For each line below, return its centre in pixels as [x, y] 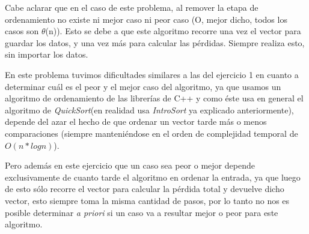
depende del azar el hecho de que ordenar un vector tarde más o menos [136, 121]
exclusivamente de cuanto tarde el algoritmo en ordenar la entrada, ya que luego [153, 177]
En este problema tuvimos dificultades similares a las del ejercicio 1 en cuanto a [152, 74]
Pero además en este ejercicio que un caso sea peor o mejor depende [130, 165]
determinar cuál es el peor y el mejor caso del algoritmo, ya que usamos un [143, 86]
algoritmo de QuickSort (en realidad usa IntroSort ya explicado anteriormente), [149, 109]
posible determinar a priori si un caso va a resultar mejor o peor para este [142, 212]
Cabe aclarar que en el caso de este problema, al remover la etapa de [132, 7]
